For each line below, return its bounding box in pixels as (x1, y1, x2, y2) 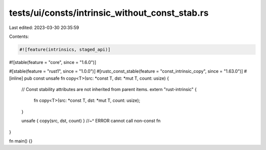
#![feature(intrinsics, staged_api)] (19, 47, 111, 52)
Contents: (9, 33, 29, 39)
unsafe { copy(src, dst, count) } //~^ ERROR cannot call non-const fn (21, 118, 161, 124)
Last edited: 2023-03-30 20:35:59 (9, 25, 79, 30)
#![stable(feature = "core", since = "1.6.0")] (9, 59, 97, 65)
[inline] (9, 75, 23, 81)
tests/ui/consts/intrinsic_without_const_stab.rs (9, 7, 209, 18)
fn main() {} (9, 138, 33, 144)
